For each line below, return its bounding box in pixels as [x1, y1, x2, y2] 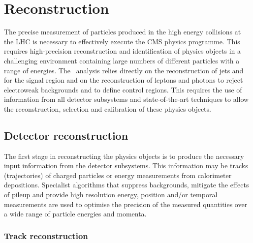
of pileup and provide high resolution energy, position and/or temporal [4, 189, 218, 200]
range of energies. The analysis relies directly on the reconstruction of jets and [4, 65, 244, 75]
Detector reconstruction [4, 127, 128, 143]
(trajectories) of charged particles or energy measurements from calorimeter [4, 170, 232, 180]
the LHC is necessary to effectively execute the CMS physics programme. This [4, 36, 240, 46]
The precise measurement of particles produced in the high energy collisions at [4, 27, 241, 37]
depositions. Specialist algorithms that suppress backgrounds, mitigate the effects [4, 180, 249, 190]
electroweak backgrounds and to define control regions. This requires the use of [4, 84, 242, 94]
